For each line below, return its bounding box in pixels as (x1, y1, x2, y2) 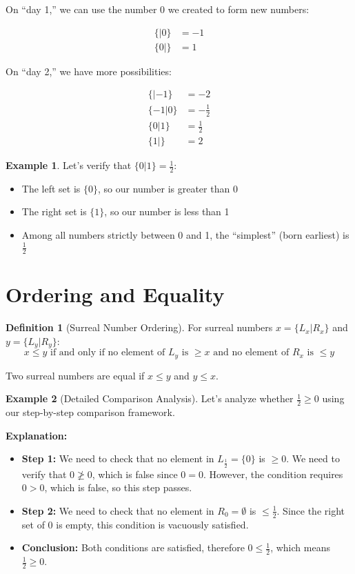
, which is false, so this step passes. (44, 480, 192, 495)
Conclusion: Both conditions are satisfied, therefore (21, 540, 245, 555)
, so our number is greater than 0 (97, 181, 238, 195)
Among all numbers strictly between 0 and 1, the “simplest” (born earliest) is (21, 228, 349, 242)
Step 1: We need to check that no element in (21, 451, 214, 466)
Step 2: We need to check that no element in (21, 503, 214, 517)
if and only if (50, 348, 105, 358)
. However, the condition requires (203, 466, 343, 481)
